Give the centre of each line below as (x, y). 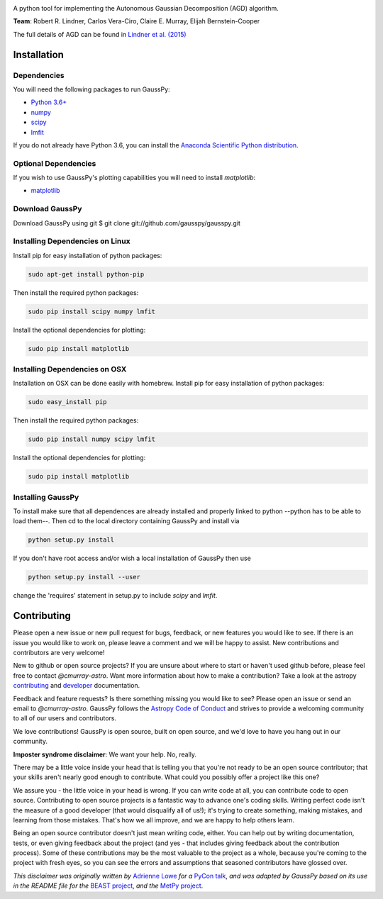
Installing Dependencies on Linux (72, 241)
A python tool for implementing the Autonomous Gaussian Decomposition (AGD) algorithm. (146, 8)
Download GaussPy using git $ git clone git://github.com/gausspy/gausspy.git (127, 223)
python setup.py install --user (84, 577)
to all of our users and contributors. (65, 718)
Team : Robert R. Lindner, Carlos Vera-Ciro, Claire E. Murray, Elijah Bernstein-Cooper (137, 21)
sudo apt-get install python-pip (86, 274)
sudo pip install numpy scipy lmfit (92, 439)
